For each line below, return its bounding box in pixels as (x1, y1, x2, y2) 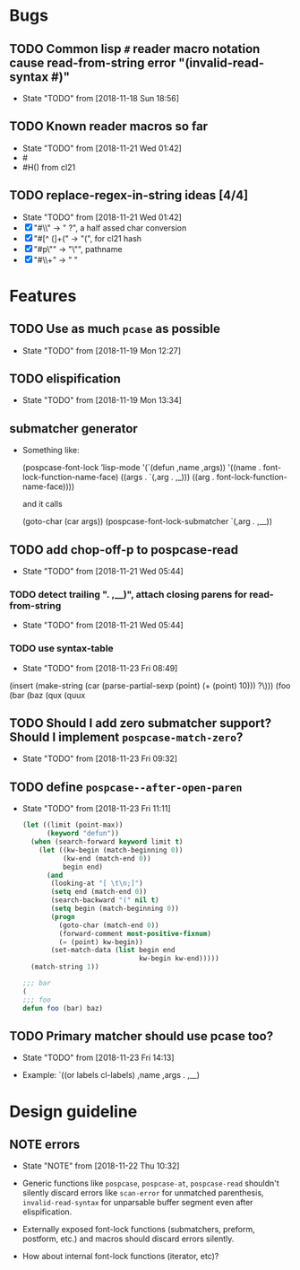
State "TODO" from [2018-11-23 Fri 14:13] (21, 1052, 175, 1064)
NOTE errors (9, 1136, 81, 1152)
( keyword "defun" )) (46, 829, 119, 838)
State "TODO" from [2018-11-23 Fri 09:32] (21, 753, 177, 764)
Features (9, 285, 77, 306)
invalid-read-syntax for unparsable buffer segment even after (21, 1197, 253, 1208)
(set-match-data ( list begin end (50, 946, 176, 955)
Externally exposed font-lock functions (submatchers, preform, (21, 1224, 255, 1235)
